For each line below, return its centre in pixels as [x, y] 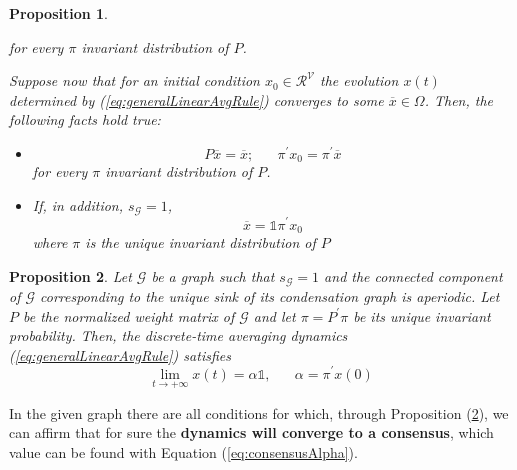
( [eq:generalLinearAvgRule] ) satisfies [120, 354]
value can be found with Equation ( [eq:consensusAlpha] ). [183, 451]
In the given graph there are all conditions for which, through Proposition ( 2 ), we [259, 412]
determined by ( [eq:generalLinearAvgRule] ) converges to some [196, 99]
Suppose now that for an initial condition [134, 80]
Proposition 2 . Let [70, 275]
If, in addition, [78, 205]
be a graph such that [213, 275]
